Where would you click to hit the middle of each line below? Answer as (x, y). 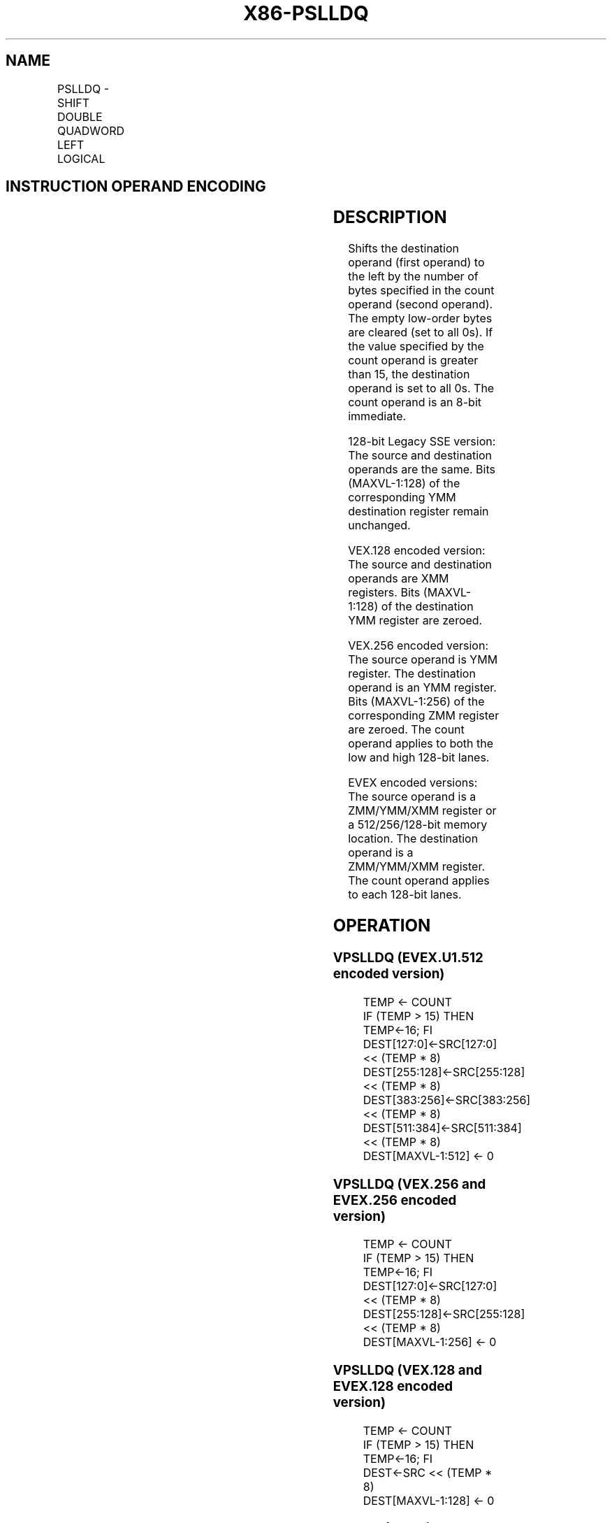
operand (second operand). (421, 305)
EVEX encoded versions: (413, 783)
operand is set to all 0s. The (421, 388)
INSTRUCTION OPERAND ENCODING (136, 187)
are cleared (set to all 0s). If (421, 333)
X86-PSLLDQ (306, 13)
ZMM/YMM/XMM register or (422, 811)
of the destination (427, 607)
